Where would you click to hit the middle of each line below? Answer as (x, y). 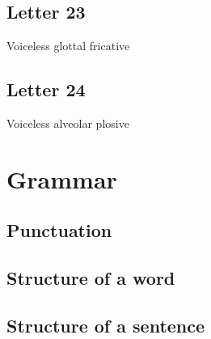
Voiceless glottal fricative (68, 46)
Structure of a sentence (106, 325)
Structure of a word (91, 278)
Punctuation (59, 230)
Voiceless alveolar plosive (68, 123)
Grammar (62, 178)
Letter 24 (46, 89)
